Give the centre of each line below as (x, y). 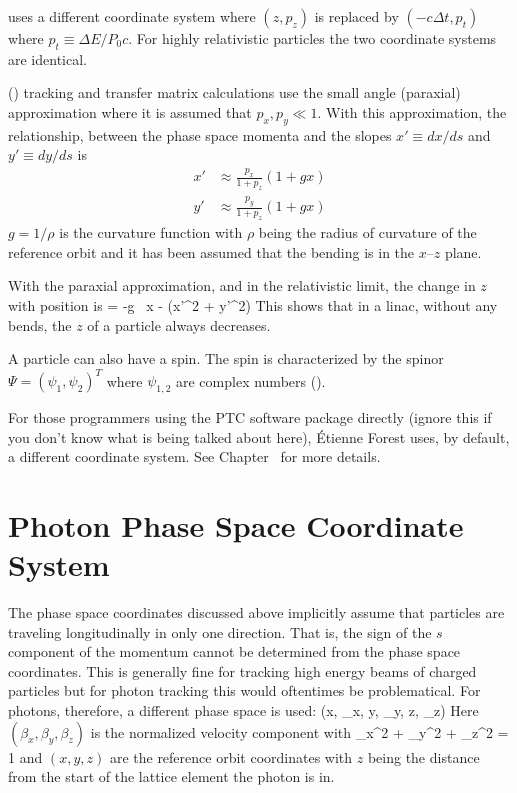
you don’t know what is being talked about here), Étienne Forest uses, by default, (259, 436)
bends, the (40, 324)
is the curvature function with (151, 232)
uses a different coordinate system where (132, 16)
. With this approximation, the (412, 111)
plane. (463, 251)
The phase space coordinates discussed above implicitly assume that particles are (256, 612)
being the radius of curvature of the (367, 232)
